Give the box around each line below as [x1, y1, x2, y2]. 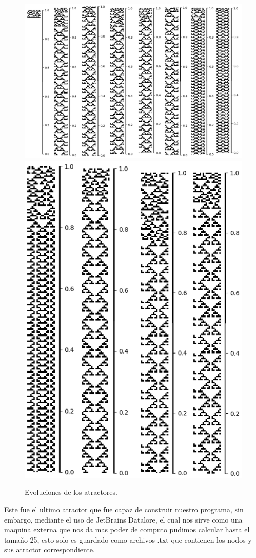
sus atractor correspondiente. [4, 544, 95, 555]
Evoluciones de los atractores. [25, 487, 117, 497]
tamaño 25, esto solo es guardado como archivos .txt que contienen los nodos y [4, 534, 252, 545]
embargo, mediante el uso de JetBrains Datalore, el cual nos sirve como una [4, 514, 243, 525]
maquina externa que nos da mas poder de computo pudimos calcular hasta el [4, 524, 250, 535]
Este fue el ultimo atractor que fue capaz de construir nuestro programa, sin [4, 504, 244, 515]
